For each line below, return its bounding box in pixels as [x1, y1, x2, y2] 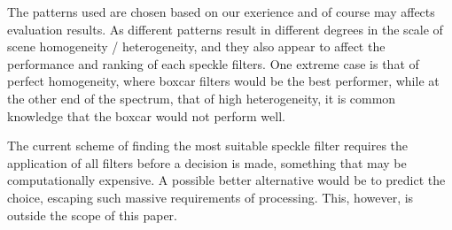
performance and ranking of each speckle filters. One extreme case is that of [7, 54, 419, 73]
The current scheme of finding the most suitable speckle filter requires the [7, 136, 409, 155]
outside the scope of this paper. [7, 205, 177, 224]
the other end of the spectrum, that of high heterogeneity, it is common [7, 88, 396, 107]
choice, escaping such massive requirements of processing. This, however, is [7, 188, 414, 206]
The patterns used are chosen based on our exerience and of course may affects [7, 3, 435, 20]
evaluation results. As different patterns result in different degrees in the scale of [7, 19, 443, 38]
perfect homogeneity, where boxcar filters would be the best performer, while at [7, 72, 440, 90]
